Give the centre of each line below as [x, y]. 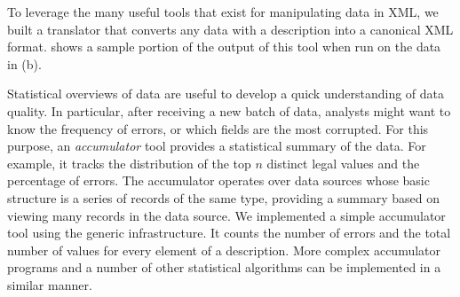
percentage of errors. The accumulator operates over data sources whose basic [218, 180]
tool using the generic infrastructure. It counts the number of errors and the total [229, 233]
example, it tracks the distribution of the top [129, 163]
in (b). [24, 63]
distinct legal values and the [343, 163]
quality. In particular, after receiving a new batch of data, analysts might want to [229, 110]
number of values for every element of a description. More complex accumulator [224, 250]
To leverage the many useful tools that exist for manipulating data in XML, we [223, 12]
